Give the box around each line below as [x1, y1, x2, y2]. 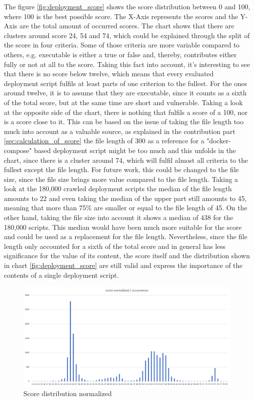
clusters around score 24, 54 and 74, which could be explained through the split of [4, 30, 250, 40]
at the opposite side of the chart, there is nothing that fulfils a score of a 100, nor [4, 107, 248, 117]
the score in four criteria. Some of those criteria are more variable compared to [4, 40, 240, 50]
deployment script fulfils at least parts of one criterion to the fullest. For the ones [4, 78, 247, 88]
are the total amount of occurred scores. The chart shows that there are [19, 21, 234, 31]
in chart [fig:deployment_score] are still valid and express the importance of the [4, 260, 243, 270]
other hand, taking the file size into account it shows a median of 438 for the [4, 212, 233, 222]
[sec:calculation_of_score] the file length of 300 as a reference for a [4, 135, 205, 146]
